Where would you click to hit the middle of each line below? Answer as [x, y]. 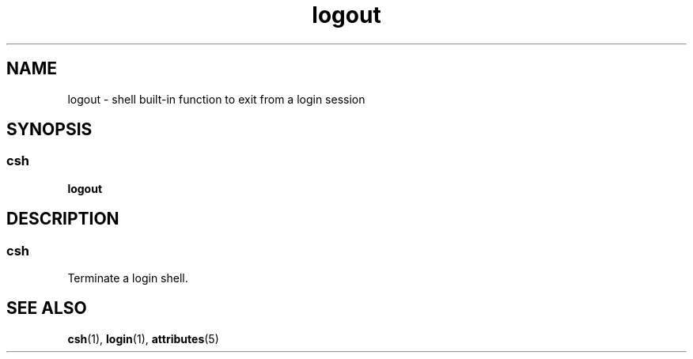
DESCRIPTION [63, 219]
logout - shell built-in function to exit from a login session [216, 99]
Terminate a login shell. [128, 278]
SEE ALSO [47, 308]
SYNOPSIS [49, 130]
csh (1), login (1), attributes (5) [143, 338]
